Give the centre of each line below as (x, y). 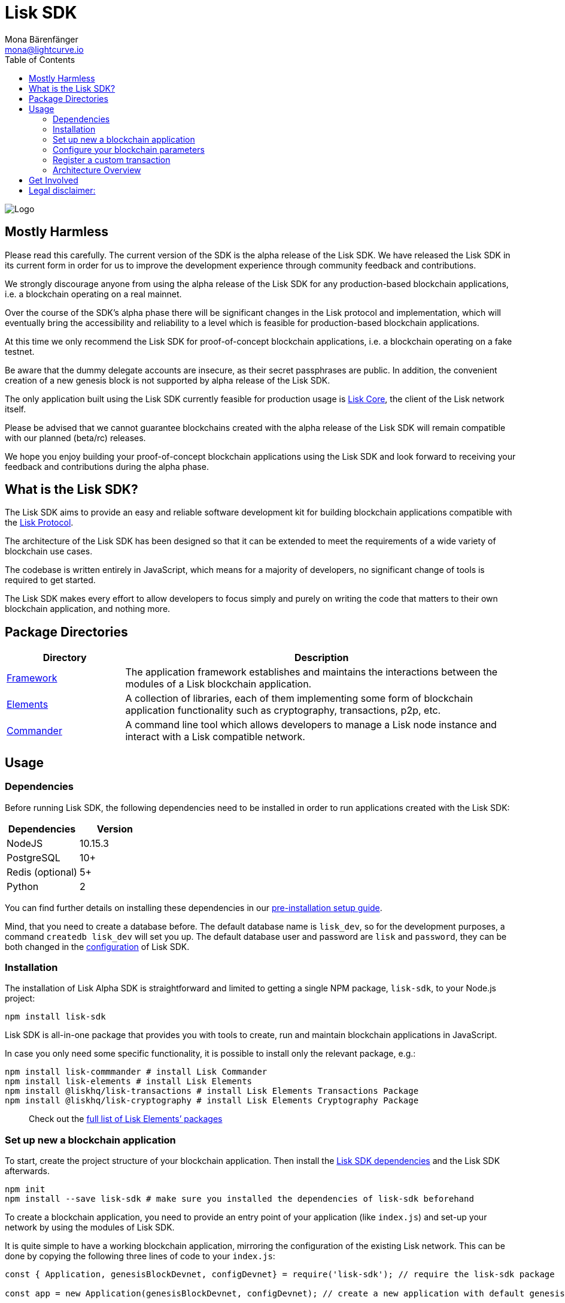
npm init (25, 1189)
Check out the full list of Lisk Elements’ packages (126, 1119)
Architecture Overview (97, 170)
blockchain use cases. (49, 551)
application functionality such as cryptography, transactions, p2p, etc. (283, 711)
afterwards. (27, 1171)
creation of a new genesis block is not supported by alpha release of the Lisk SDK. (168, 380)
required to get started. (50, 580)
